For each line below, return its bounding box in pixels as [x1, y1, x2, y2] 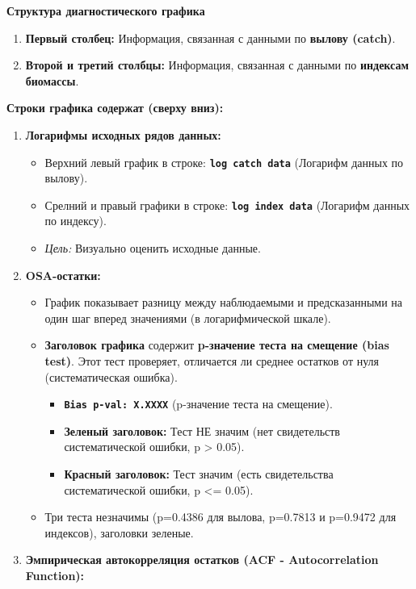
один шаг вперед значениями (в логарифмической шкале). [44, 309, 331, 326]
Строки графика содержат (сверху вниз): [6, 99, 224, 116]
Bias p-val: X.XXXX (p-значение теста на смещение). [64, 395, 333, 412]
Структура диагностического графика [6, 2, 205, 19]
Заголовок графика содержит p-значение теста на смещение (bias [44, 336, 389, 353]
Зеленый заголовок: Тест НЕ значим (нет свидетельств [64, 422, 340, 439]
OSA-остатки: [25, 266, 101, 283]
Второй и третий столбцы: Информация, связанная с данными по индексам [25, 56, 409, 73]
